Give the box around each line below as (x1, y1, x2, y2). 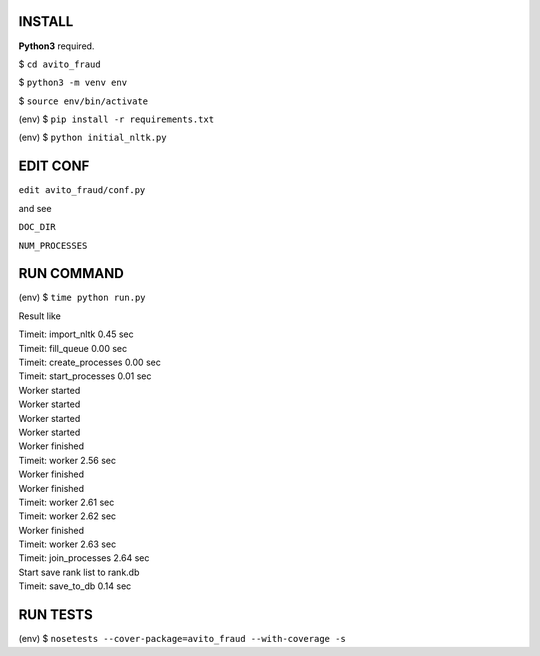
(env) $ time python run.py (18, 291, 146, 304)
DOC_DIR (18, 221, 57, 233)
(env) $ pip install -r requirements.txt (18, 113, 215, 125)
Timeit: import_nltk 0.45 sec (18, 328, 134, 340)
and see (18, 202, 52, 214)
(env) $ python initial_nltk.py (18, 131, 167, 144)
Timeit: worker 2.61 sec (18, 496, 115, 508)
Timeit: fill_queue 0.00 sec (18, 342, 128, 354)
